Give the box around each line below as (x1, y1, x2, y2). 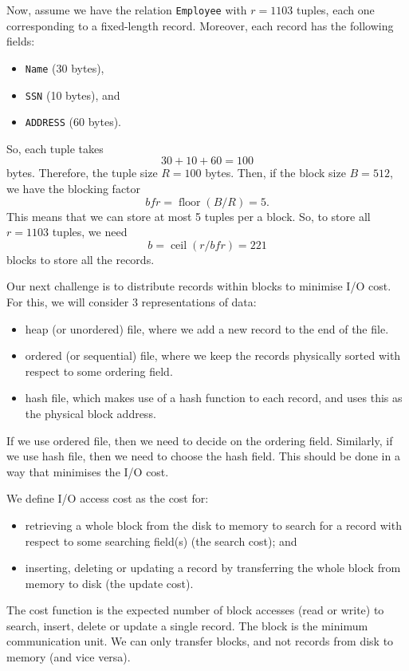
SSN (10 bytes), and (25, 86, 120, 103)
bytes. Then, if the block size (205, 164, 346, 181)
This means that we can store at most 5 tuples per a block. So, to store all (6, 207, 371, 224)
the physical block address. (25, 405, 156, 421)
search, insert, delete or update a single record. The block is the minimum (6, 617, 368, 634)
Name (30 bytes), (25, 59, 104, 76)
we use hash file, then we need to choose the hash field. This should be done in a (6, 448, 400, 464)
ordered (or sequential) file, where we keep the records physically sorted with (25, 347, 401, 364)
